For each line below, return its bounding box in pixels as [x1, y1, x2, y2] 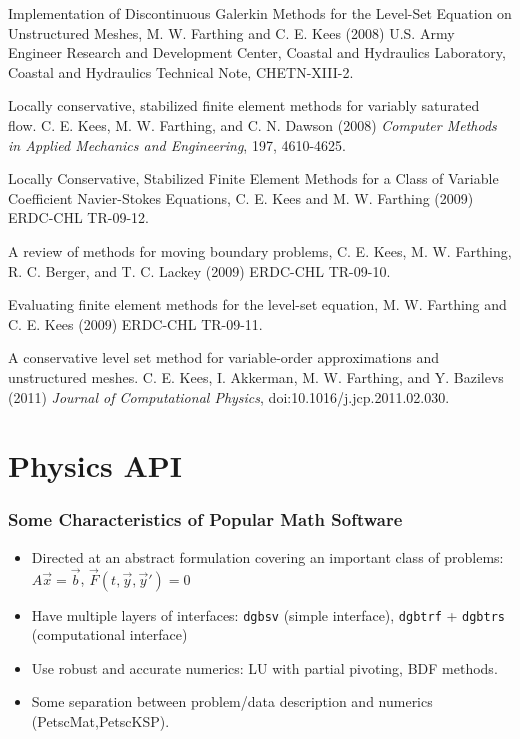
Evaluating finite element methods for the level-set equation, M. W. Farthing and [8, 294, 507, 315]
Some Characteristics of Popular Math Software [8, 507, 403, 532]
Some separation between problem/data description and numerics [31, 691, 433, 712]
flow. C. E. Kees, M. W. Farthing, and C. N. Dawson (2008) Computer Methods [8, 114, 497, 135]
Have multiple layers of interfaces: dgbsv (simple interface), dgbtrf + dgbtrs [31, 604, 505, 625]
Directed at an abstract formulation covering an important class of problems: [31, 546, 504, 567]
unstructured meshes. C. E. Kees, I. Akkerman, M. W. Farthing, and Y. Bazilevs [8, 366, 504, 387]
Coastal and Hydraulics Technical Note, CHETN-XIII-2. [8, 61, 354, 82]
